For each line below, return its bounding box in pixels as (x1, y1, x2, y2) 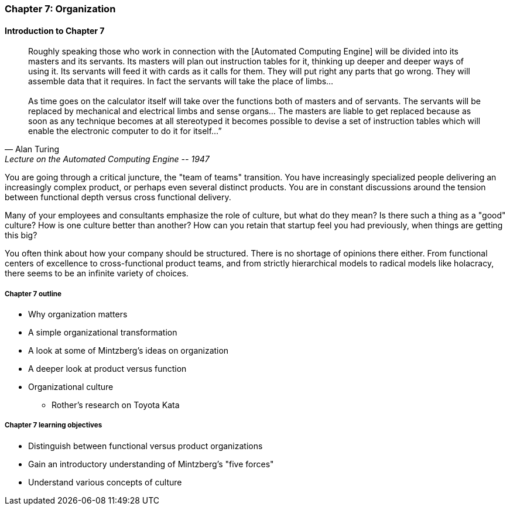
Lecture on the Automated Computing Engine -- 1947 (5, 154, 210, 165)
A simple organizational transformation (28, 327, 177, 337)
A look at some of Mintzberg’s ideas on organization (28, 345, 229, 355)
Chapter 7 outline (5, 289, 61, 298)
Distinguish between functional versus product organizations (28, 440, 263, 451)
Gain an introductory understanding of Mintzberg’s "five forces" (28, 458, 274, 469)
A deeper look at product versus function (28, 364, 187, 374)
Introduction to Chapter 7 (5, 25, 105, 36)
